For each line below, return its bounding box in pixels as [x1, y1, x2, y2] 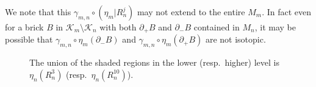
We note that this [5, 5, 71, 18]
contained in [193, 21, 240, 33]
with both [99, 21, 137, 33]
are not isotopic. [205, 33, 266, 46]
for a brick [5, 21, 44, 33]
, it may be [254, 21, 296, 33]
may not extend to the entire [137, 5, 245, 18]
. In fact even [262, 5, 312, 18]
